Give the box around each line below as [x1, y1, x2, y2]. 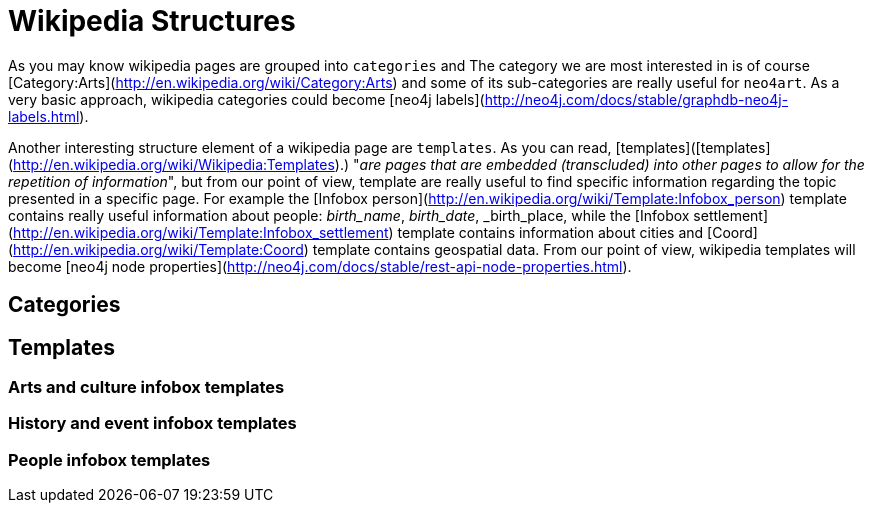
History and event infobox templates [8, 413, 297, 434]
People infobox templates [8, 449, 211, 470]
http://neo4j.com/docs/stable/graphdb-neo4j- [484, 90, 789, 108]
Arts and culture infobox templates [8, 377, 285, 398]
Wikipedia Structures [8, 4, 296, 38]
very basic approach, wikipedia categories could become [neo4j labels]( [8, 90, 485, 108]
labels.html [8, 107, 80, 125]
